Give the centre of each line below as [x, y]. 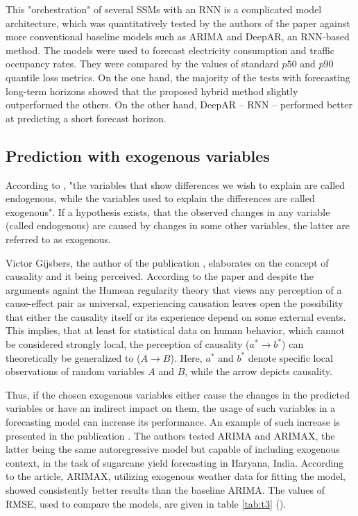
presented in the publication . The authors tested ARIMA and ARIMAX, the [170, 435]
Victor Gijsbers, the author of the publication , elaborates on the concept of [167, 262]
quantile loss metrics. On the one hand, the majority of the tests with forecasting [178, 77]
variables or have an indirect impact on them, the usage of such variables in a [171, 408]
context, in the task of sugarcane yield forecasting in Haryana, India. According [175, 462]
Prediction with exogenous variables [138, 155]
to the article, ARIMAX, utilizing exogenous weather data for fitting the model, [176, 476]
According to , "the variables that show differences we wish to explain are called [176, 184]
